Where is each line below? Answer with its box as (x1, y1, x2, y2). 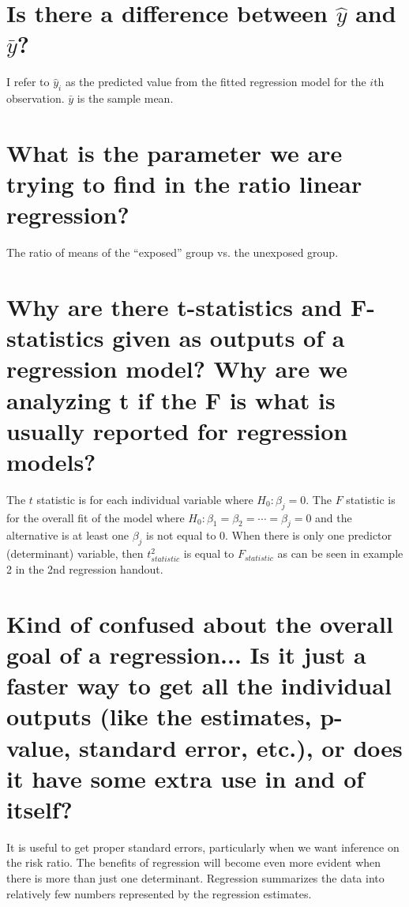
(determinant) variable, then (6, 545, 144, 562)
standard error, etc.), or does (79, 731, 403, 763)
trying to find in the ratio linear (6, 167, 362, 200)
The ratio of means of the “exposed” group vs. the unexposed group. (6, 244, 339, 261)
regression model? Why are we (6, 352, 348, 385)
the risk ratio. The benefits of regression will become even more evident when (6, 854, 381, 871)
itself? (6, 792, 73, 825)
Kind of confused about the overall (6, 607, 393, 639)
